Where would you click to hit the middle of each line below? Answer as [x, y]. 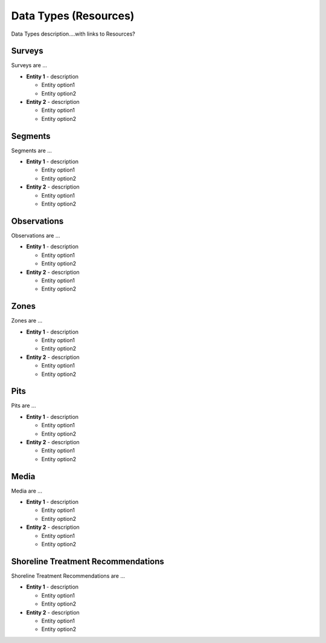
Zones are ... [27, 321]
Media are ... [27, 491]
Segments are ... [32, 150]
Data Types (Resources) [73, 16]
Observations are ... [36, 235]
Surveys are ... [29, 65]
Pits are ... [24, 406]
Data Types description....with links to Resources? [73, 34]
